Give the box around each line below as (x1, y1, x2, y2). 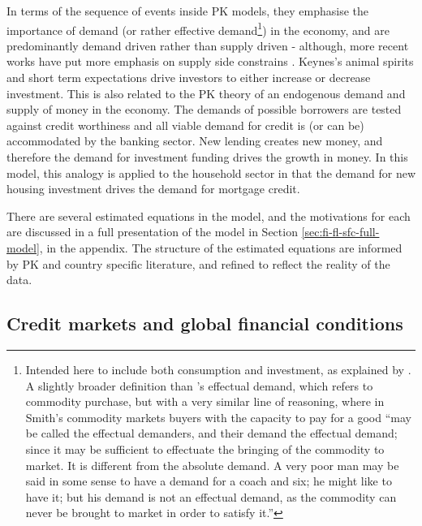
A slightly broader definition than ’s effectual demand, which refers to (25, 377, 373, 394)
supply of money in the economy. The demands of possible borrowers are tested (6, 101, 402, 118)
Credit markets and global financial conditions (6, 311, 403, 336)
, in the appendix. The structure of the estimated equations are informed (39, 239, 403, 256)
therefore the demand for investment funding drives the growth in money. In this (6, 149, 408, 165)
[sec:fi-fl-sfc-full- (301, 223, 380, 240)
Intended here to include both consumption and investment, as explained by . (25, 360, 411, 377)
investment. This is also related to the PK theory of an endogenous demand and (6, 84, 406, 101)
